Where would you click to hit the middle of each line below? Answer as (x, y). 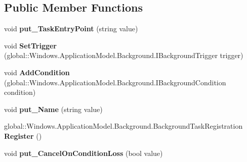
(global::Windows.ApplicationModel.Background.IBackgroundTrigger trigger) (124, 55)
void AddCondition (37, 72)
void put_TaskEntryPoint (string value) (71, 29)
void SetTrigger (30, 45)
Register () (23, 136)
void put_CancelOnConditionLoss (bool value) (84, 153)
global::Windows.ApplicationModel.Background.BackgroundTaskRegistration (124, 126)
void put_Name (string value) (53, 109)
